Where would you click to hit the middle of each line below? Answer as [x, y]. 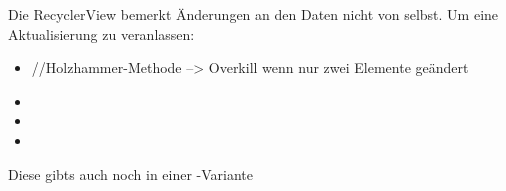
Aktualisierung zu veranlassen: [101, 33]
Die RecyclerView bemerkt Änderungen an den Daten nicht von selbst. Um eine [253, 14]
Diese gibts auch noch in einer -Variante [131, 173]
